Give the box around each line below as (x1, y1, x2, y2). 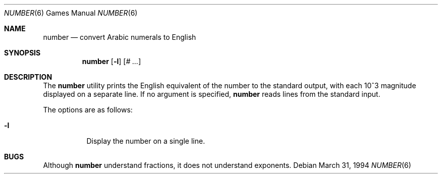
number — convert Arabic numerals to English (43, 33, 196, 41)
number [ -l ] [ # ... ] (82, 57, 141, 66)
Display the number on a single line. (86, 137, 205, 145)
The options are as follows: (43, 105, 133, 114)
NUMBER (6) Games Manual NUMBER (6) (4, 9, 138, 17)
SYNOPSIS (4, 48, 41, 57)
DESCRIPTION (4, 73, 52, 81)
